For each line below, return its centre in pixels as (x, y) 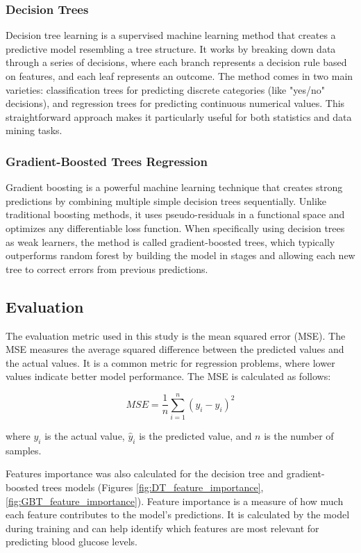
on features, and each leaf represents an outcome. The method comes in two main (179, 76)
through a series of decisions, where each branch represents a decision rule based (176, 62)
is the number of (299, 436)
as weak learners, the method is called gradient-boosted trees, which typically (170, 241)
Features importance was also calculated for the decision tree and (145, 473)
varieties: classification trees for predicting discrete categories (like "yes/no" (165, 89)
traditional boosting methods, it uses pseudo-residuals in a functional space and (175, 214)
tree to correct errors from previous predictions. (107, 269)
